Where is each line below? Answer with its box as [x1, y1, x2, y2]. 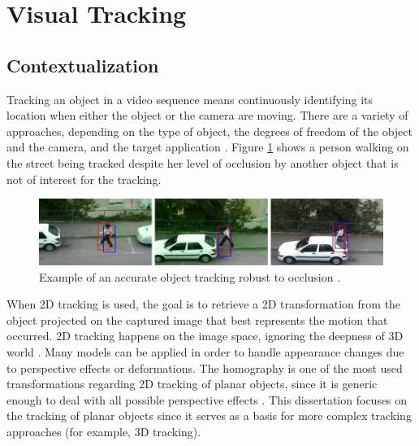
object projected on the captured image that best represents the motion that [6, 311, 388, 328]
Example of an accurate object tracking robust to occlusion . [39, 268, 341, 285]
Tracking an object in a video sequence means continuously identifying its [6, 90, 374, 107]
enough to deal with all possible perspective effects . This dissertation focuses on [6, 391, 408, 408]
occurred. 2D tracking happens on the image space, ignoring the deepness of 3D [6, 327, 404, 344]
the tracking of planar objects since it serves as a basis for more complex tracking [6, 407, 412, 424]
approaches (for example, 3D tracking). [6, 422, 201, 439]
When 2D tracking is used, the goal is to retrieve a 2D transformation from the [6, 295, 401, 313]
